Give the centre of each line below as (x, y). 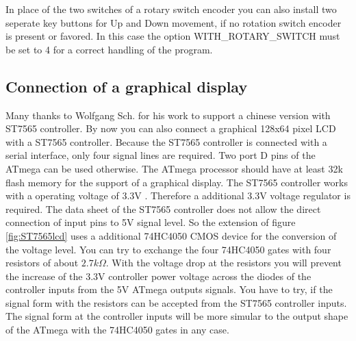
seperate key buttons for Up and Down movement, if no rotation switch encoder (174, 22)
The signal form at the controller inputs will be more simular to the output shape (177, 316)
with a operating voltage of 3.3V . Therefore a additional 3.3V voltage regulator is (178, 195)
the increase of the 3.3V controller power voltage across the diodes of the (158, 276)
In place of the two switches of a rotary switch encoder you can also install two (171, 9)
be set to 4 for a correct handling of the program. (109, 49)
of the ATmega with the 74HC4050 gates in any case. (117, 330)
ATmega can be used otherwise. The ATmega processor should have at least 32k (174, 168)
